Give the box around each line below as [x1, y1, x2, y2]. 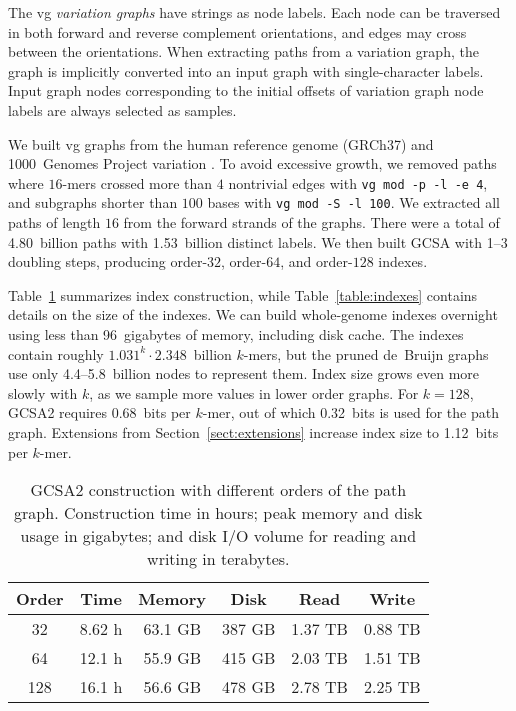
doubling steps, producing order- [8, 251, 208, 272]
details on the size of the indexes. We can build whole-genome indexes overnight [8, 304, 498, 325]
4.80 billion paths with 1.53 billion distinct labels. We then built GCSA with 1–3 [8, 231, 508, 252]
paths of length [8, 212, 101, 233]
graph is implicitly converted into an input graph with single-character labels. [8, 60, 484, 81]
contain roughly [8, 343, 104, 364]
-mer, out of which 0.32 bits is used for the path [202, 402, 499, 423]
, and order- [280, 251, 353, 272]
